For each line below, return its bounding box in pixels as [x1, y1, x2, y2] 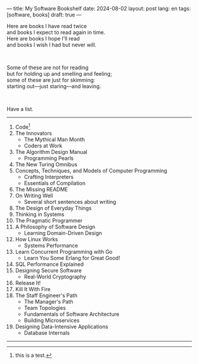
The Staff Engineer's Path [15, 292, 78, 299]
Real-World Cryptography [24, 273, 86, 280]
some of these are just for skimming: [6, 76, 96, 83]
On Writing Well [15, 192, 53, 199]
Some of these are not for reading [6, 64, 89, 71]
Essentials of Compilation [24, 179, 86, 187]
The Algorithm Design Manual [15, 148, 88, 155]
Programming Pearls [24, 154, 74, 161]
